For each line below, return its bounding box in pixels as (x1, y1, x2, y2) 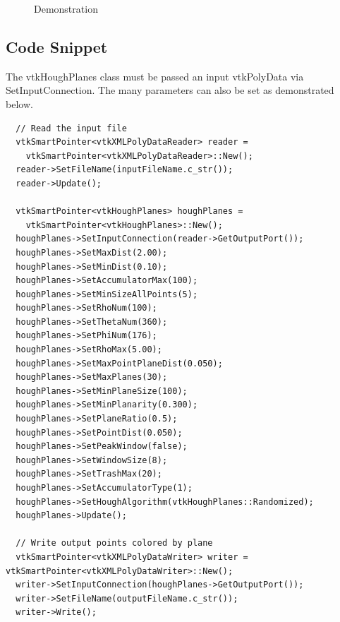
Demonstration (34, 1, 98, 16)
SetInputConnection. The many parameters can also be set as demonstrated (6, 83, 334, 97)
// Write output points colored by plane (16, 538, 213, 549)
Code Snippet (6, 35, 108, 57)
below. (6, 96, 33, 111)
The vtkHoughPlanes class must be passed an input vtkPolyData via (6, 68, 304, 83)
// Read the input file (16, 123, 127, 133)
